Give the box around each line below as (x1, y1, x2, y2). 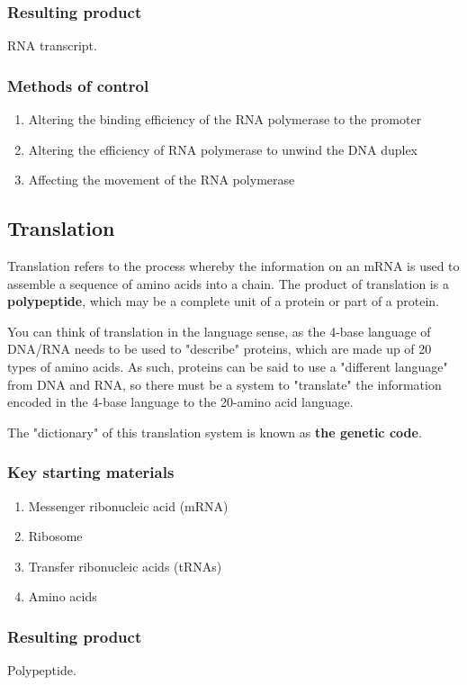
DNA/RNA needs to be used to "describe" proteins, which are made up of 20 (7, 339, 432, 358)
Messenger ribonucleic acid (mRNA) (28, 496, 229, 515)
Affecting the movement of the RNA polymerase (28, 170, 295, 189)
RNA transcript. (7, 36, 97, 55)
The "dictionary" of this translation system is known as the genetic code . (7, 422, 422, 441)
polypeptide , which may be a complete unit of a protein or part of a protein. (7, 292, 440, 311)
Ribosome (28, 527, 83, 545)
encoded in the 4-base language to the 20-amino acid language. (7, 392, 354, 411)
